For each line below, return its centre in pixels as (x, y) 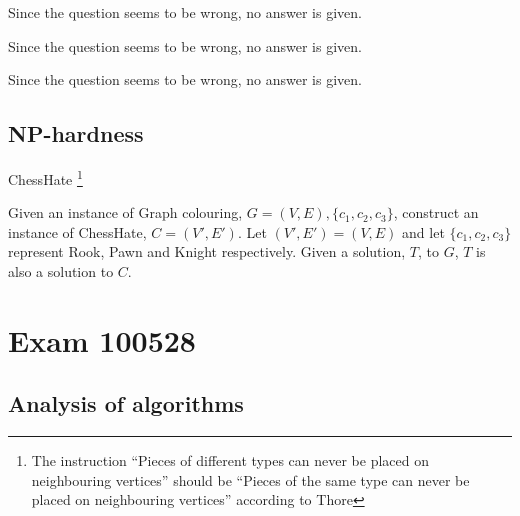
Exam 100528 (102, 339)
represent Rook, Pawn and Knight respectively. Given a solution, (207, 251)
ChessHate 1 (45, 177)
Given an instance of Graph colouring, (125, 212)
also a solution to (61, 271)
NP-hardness (76, 133)
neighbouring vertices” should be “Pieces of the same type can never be (250, 479)
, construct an (436, 212)
